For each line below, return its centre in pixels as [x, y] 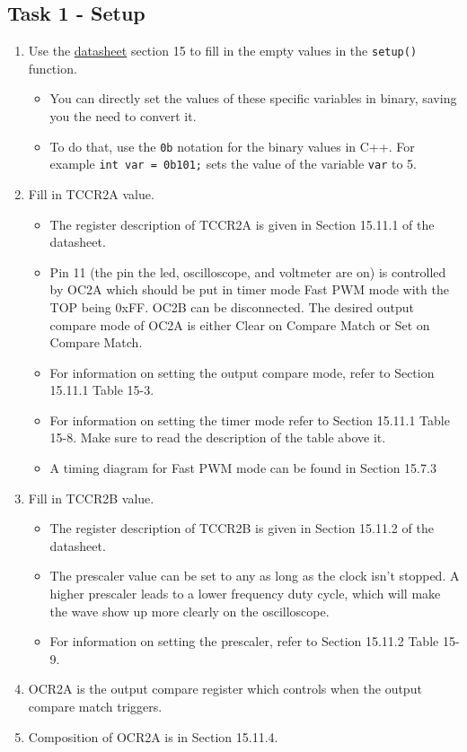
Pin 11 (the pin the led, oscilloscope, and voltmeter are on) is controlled [248, 271]
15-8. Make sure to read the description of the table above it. [218, 437]
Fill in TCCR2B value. [91, 498]
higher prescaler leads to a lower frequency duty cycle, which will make [245, 594]
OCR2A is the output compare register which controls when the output [225, 689]
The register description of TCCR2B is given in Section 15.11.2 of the [242, 528]
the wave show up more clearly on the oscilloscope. [189, 611]
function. [53, 68]
